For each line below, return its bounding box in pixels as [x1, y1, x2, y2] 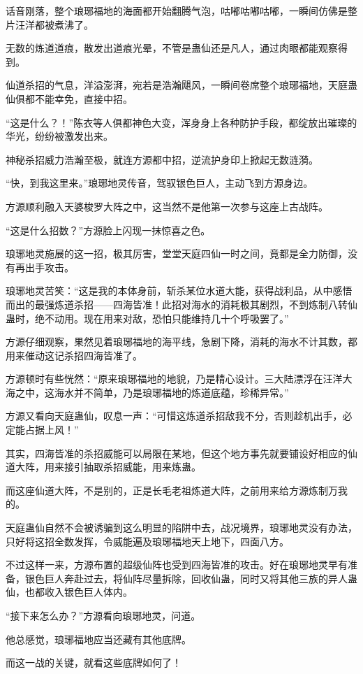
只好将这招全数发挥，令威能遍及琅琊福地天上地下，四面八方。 [6, 533, 289, 548]
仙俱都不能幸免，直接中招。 [6, 91, 133, 106]
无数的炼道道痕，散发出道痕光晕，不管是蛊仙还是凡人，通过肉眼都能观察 [6, 41, 338, 55]
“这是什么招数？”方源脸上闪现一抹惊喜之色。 [6, 222, 211, 237]
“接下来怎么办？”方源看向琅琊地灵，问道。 [6, 608, 201, 622]
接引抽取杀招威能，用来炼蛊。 [64, 459, 201, 474]
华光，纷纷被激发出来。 [6, 129, 113, 143]
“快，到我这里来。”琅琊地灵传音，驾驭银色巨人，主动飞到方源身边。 [6, 175, 313, 190]
